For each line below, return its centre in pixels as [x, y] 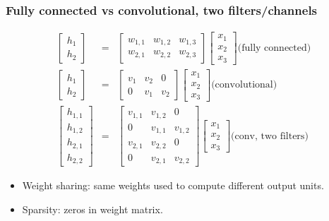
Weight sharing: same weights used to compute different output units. [173, 185]
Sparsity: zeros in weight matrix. [92, 209]
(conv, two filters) [270, 136]
